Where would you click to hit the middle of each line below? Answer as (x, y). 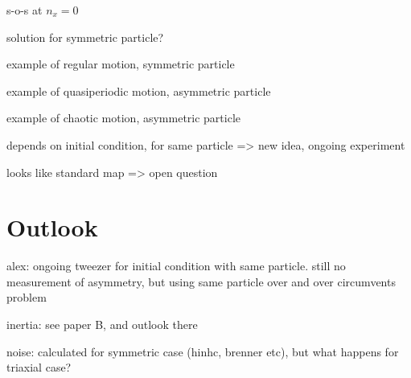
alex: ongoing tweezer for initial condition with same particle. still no (176, 266)
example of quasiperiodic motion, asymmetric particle (139, 90)
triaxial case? (39, 367)
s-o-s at (25, 10)
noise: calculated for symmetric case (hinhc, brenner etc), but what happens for (203, 351)
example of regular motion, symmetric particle (121, 64)
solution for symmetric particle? (85, 37)
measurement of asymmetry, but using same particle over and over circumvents (201, 281)
